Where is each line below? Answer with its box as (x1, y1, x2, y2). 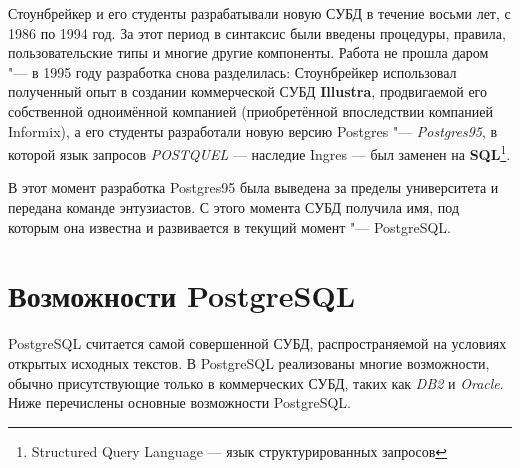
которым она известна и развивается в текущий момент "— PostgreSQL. (8, 216, 452, 237)
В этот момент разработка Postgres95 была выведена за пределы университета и (8, 177, 499, 198)
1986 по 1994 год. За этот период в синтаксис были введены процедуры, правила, (8, 22, 506, 43)
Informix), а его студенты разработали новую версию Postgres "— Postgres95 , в (8, 120, 498, 141)
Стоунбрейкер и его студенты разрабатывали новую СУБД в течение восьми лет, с (8, 3, 511, 23)
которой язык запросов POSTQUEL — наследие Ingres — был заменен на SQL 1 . (8, 141, 511, 164)
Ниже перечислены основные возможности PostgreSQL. (8, 392, 351, 413)
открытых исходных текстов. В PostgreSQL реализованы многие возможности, (8, 352, 490, 373)
